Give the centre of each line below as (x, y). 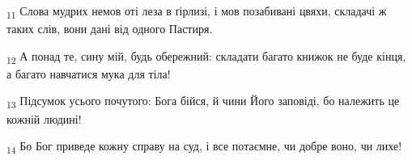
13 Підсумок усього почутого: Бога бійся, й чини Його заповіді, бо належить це (203, 102)
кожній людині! (44, 118)
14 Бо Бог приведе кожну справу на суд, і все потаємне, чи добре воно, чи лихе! (204, 147)
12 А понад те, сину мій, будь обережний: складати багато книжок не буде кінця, (206, 57)
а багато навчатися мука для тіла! (89, 73)
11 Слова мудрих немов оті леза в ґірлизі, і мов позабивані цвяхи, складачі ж (197, 12)
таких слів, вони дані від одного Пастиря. (110, 29)
